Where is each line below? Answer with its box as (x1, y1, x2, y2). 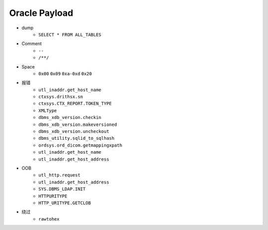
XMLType (38, 108, 57, 114)
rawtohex (38, 216, 60, 222)
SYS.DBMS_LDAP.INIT (38, 186, 86, 192)
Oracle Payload (9, 7, 73, 18)
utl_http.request (38, 172, 80, 178)
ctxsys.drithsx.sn (38, 94, 83, 100)
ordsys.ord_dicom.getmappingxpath (38, 142, 123, 148)
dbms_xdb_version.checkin (38, 115, 102, 120)
